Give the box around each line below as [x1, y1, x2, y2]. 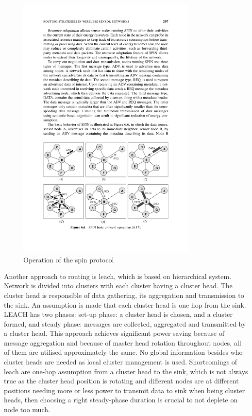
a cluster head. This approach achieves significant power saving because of [4, 328, 224, 338]
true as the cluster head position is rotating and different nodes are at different [4, 376, 239, 386]
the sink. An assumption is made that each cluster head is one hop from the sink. [4, 299, 246, 310]
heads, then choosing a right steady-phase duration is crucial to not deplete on [4, 395, 238, 405]
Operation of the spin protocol [23, 255, 114, 265]
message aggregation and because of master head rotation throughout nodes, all [4, 337, 241, 347]
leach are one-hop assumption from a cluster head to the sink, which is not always [4, 366, 248, 376]
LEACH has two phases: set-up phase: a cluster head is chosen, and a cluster [4, 309, 233, 319]
